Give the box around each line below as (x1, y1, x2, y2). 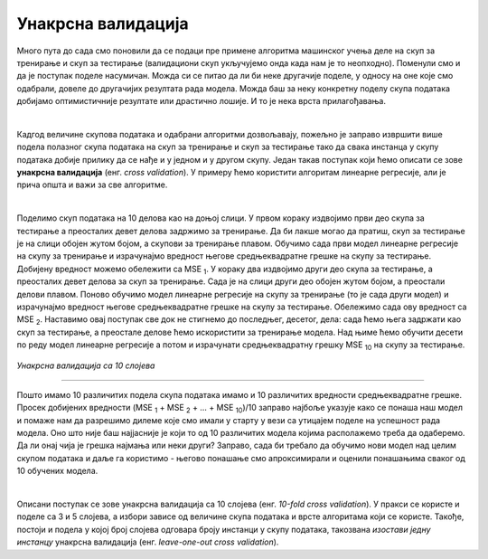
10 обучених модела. (16, 466, 99, 477)
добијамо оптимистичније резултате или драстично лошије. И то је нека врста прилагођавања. (16, 96, 386, 107)
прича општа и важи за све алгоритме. (16, 179, 168, 190)
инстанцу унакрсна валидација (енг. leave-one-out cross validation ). (16, 536, 279, 547)
